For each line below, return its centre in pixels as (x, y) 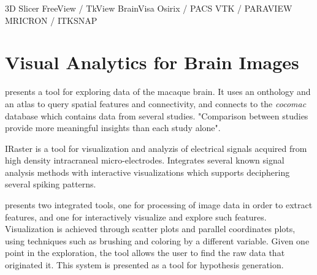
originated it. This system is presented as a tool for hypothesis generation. (144, 265)
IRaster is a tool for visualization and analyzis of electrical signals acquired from (156, 148)
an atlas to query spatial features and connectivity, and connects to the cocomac (156, 103)
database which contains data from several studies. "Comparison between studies (157, 115)
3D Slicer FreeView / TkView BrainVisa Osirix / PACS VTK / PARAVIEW (149, 8)
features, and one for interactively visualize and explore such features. (136, 217)
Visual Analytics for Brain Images (152, 62)
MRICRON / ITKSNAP (51, 20)
